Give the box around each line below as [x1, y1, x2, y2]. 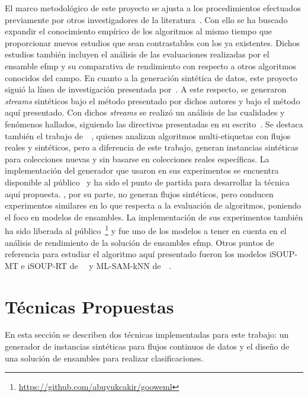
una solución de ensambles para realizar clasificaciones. [5, 351, 204, 364]
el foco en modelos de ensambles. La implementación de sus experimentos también [5, 210, 303, 223]
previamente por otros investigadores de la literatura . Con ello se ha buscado [5, 13, 288, 25]
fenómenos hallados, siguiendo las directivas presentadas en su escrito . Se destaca [5, 117, 303, 130]
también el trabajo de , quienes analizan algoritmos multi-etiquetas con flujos [5, 129, 291, 142]
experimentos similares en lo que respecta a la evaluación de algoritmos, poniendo [5, 199, 301, 212]
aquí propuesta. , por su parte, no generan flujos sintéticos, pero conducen [5, 187, 274, 200]
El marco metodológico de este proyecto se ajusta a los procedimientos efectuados [5, 2, 301, 14]
